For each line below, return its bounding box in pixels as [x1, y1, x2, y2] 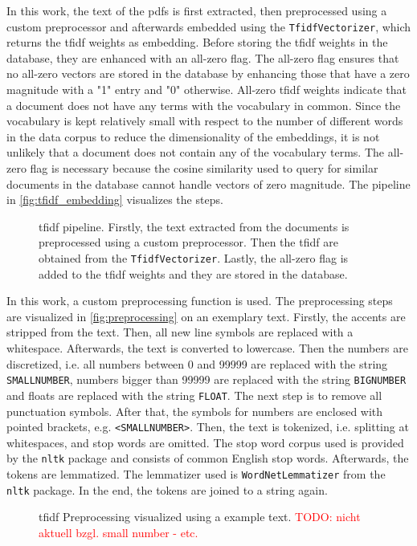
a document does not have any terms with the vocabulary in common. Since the [6, 96, 401, 113]
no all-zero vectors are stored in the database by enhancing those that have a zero [6, 65, 410, 82]
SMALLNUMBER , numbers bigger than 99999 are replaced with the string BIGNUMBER [6, 371, 407, 388]
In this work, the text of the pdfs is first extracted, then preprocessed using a [6, 2, 387, 18]
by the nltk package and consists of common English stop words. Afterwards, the [6, 450, 409, 467]
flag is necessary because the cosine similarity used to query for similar [30, 160, 378, 176]
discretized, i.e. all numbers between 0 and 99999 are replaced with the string [6, 355, 388, 372]
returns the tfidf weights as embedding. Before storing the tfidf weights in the [6, 34, 388, 51]
